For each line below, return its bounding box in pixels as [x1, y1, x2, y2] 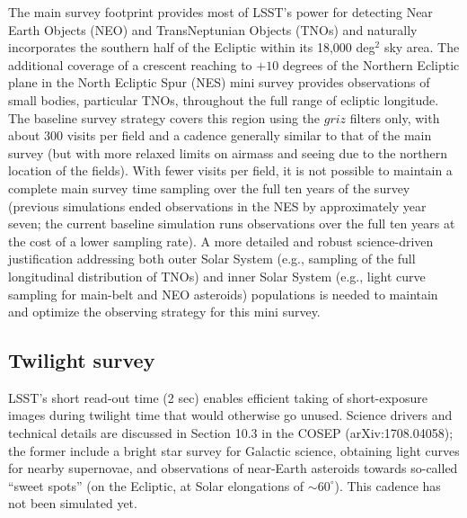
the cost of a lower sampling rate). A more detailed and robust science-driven [8, 231, 434, 250]
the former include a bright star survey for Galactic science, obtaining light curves [8, 441, 460, 460]
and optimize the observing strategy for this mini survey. [8, 302, 321, 321]
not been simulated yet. [8, 494, 137, 513]
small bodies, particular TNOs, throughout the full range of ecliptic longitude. [8, 90, 439, 109]
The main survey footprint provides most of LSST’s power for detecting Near [8, 3, 433, 21]
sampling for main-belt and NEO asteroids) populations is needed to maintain [8, 284, 438, 303]
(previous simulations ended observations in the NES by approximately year [8, 196, 427, 215]
